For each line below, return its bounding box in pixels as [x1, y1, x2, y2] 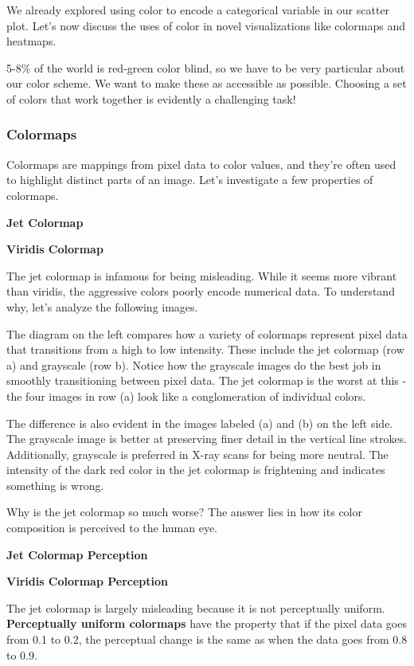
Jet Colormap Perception [6, 546, 148, 562]
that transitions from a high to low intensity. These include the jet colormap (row [6, 341, 404, 358]
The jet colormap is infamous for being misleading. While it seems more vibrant [6, 267, 397, 284]
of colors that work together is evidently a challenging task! [6, 90, 296, 107]
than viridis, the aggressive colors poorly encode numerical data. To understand [6, 283, 395, 300]
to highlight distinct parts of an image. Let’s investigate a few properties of [6, 171, 373, 188]
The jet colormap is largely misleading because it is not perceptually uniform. [6, 599, 385, 616]
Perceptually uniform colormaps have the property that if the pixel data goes [6, 615, 407, 632]
